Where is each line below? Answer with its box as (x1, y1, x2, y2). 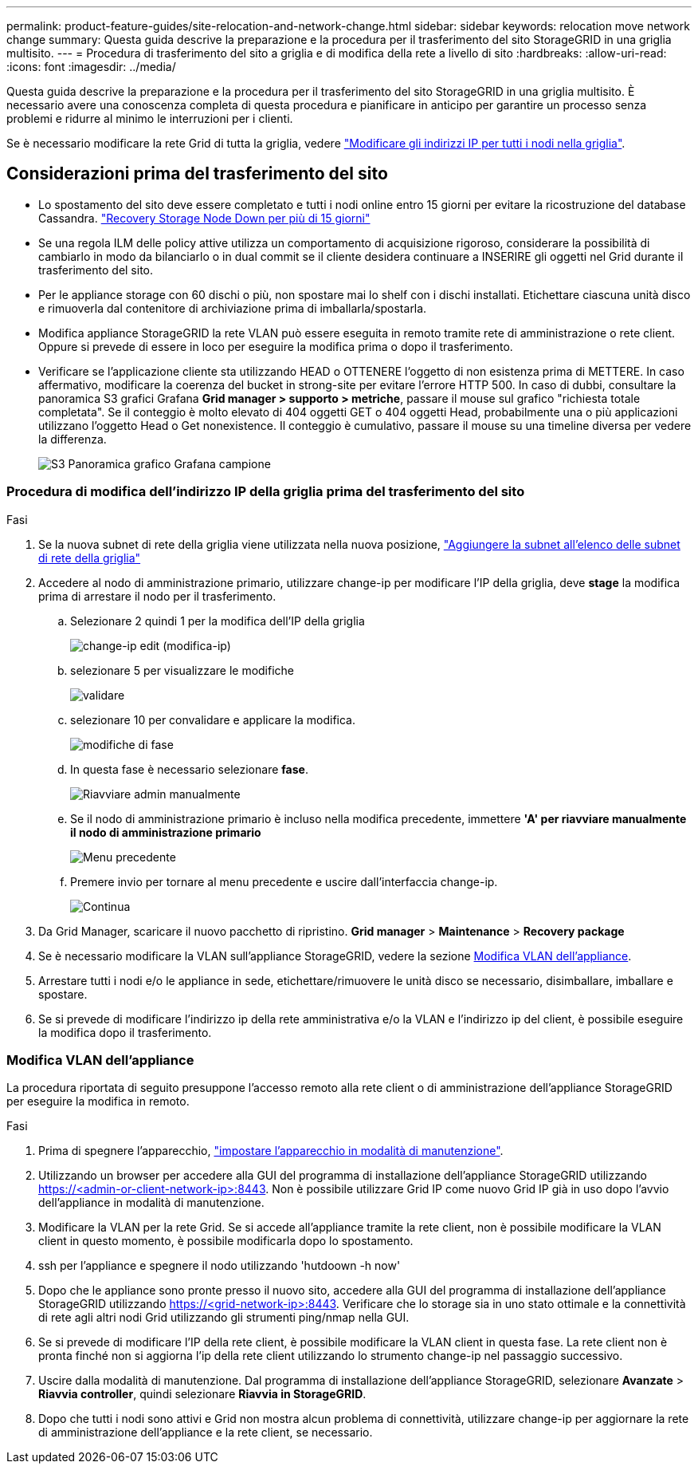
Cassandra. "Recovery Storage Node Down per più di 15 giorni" (38, 211, 371, 225)
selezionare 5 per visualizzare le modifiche (70, 663, 295, 677)
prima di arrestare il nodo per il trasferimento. (38, 589, 276, 603)
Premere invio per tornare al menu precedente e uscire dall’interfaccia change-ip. (70, 874, 498, 889)
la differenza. (38, 432, 107, 446)
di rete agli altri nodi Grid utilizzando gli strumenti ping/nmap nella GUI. (38, 1310, 410, 1325)
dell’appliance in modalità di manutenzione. (38, 1196, 265, 1210)
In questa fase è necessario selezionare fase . (70, 762, 308, 776)
